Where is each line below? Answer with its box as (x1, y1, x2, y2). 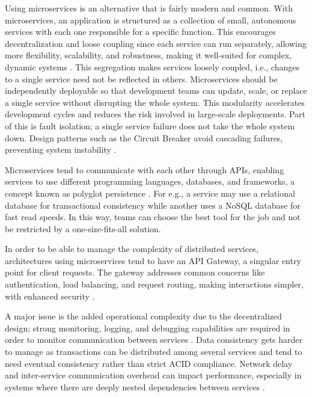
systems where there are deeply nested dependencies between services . (5, 380, 265, 393)
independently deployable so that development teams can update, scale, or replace (5, 84, 307, 97)
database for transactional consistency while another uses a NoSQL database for (5, 198, 301, 211)
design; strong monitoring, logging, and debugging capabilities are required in (5, 321, 290, 334)
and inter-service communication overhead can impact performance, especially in (5, 369, 302, 381)
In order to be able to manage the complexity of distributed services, (5, 242, 258, 255)
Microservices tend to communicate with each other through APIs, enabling (5, 163, 284, 176)
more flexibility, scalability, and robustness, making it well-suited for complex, (5, 49, 292, 61)
